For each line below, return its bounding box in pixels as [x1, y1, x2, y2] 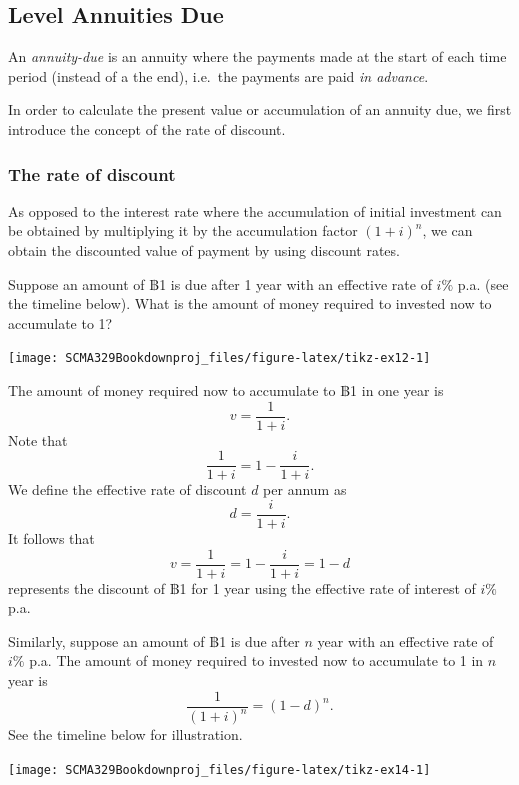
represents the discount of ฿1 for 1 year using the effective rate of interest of [8, 577, 476, 598]
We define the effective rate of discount [8, 479, 247, 500]
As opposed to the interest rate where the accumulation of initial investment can [8, 200, 502, 221]
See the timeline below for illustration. [8, 724, 243, 745]
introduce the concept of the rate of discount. [8, 118, 286, 139]
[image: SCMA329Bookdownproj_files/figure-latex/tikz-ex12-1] [8, 351, 431, 366]
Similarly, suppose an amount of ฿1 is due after [8, 630, 300, 651]
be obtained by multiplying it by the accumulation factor [8, 220, 358, 241]
